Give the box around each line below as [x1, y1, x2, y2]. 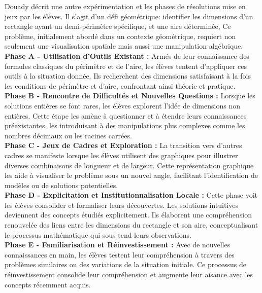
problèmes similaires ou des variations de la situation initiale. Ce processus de [5, 259, 247, 270]
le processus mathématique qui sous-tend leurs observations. [5, 229, 191, 240]
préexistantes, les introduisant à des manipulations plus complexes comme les [5, 120, 245, 131]
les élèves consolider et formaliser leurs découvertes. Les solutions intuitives [5, 199, 238, 210]
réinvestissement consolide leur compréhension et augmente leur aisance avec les [5, 269, 253, 280]
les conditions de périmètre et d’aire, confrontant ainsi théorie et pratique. [5, 80, 236, 91]
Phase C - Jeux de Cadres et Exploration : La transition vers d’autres [5, 140, 242, 151]
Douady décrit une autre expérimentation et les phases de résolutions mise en [5, 1, 246, 11]
